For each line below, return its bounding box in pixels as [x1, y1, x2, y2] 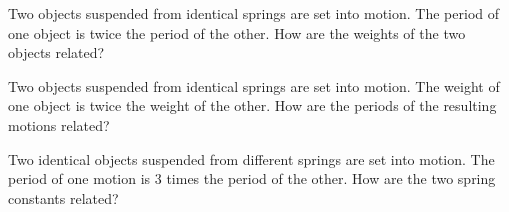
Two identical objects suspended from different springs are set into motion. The [8, 148, 495, 169]
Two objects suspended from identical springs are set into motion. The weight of [8, 75, 500, 96]
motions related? [8, 114, 110, 135]
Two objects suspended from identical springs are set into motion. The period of [8, 3, 500, 23]
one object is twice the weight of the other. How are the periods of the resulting [8, 95, 497, 116]
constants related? [8, 187, 119, 208]
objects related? [8, 42, 105, 63]
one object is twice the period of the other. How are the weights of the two [8, 22, 466, 43]
